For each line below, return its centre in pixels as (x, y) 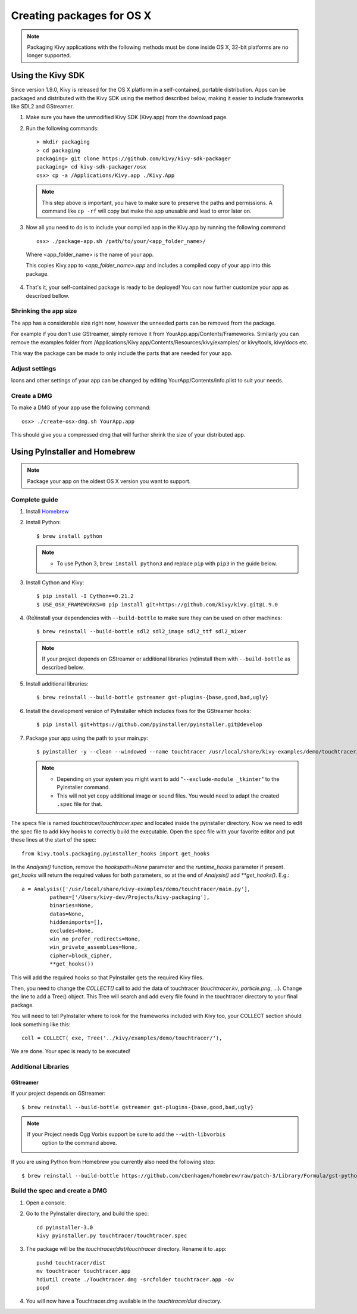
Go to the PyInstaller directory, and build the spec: (87, 1214)
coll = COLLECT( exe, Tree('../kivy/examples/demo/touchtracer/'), (122, 1038)
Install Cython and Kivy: (55, 582)
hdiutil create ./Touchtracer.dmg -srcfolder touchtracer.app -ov (135, 1279)
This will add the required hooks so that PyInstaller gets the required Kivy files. (107, 977)
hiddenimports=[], (76, 922)
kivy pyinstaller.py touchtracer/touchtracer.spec (112, 1235)
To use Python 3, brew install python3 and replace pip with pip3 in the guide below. (167, 563)
